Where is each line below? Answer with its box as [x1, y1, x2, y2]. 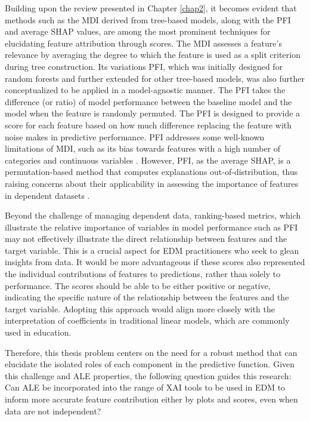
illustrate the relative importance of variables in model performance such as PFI [5, 220, 298, 233]
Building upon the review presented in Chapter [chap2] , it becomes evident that [5, 2, 297, 14]
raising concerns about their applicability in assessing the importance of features [5, 177, 299, 189]
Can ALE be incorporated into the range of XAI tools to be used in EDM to [5, 381, 286, 394]
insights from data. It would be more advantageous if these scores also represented [5, 256, 305, 268]
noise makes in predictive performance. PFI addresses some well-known [5, 130, 265, 143]
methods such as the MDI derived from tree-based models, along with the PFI [5, 13, 291, 26]
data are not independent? [5, 404, 101, 417]
